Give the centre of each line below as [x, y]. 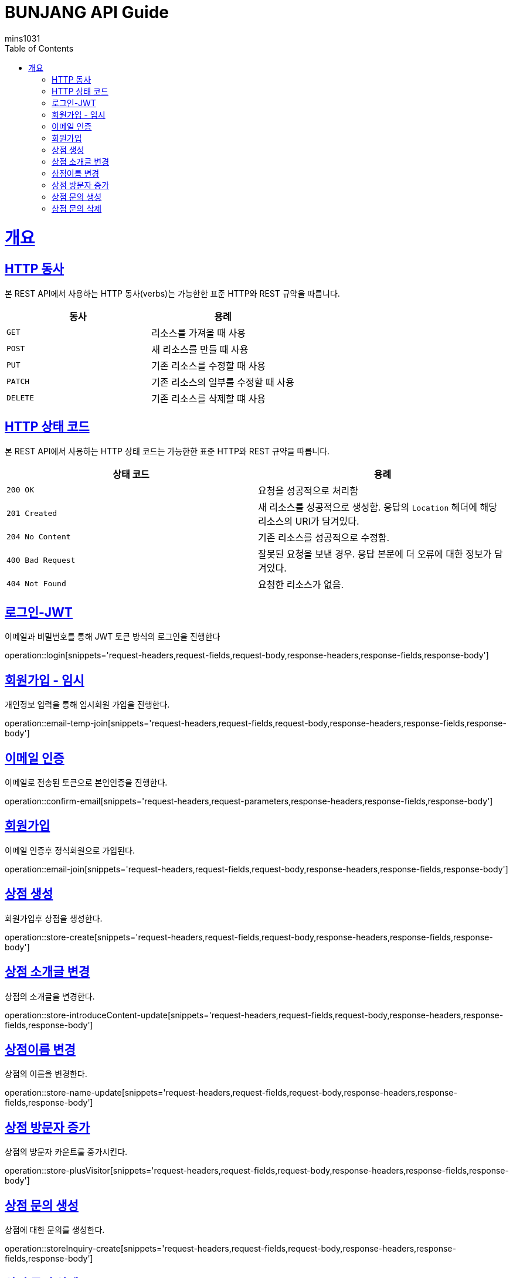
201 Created [32, 514]
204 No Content [39, 537]
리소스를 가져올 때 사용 [199, 333]
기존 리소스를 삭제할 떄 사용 [208, 398]
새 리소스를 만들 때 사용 [200, 349]
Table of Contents [39, 48]
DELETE [20, 398]
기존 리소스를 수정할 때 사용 [208, 366]
